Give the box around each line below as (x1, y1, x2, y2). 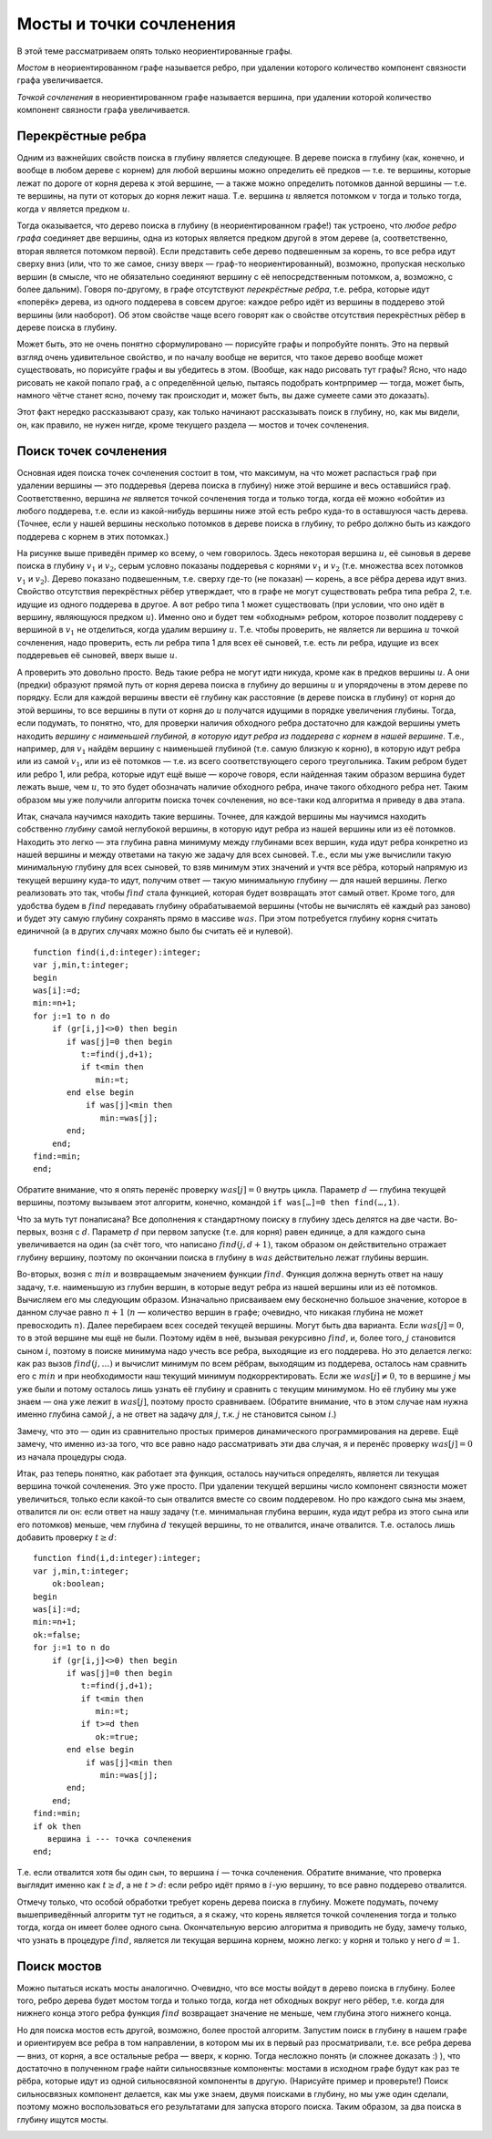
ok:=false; (33, 1629, 82, 1640)
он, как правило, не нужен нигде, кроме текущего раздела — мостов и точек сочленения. (16, 419, 370, 430)
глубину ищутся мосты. (16, 2113, 108, 2124)
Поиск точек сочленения (16, 443, 168, 459)
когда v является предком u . (16, 203, 131, 214)
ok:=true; (95, 1731, 139, 1741)
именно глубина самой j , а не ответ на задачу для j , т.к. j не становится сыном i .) (16, 1409, 337, 1420)
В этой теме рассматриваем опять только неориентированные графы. (16, 46, 293, 57)
